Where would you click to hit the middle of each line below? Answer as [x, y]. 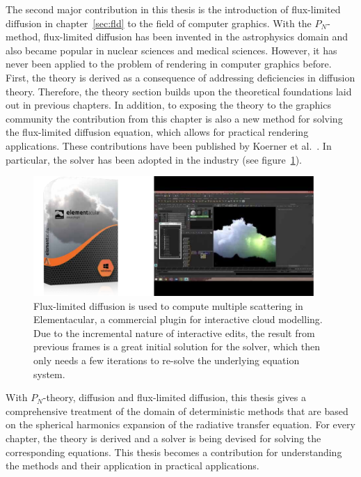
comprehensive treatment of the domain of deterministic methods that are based [177, 410]
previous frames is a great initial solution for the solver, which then [177, 346]
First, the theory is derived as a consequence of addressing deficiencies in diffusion [180, 77]
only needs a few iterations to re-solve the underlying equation [167, 360]
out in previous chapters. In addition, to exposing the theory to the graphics [168, 105]
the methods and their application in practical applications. [133, 466]
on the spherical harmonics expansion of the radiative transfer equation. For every [180, 424]
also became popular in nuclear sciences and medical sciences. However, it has [171, 50]
